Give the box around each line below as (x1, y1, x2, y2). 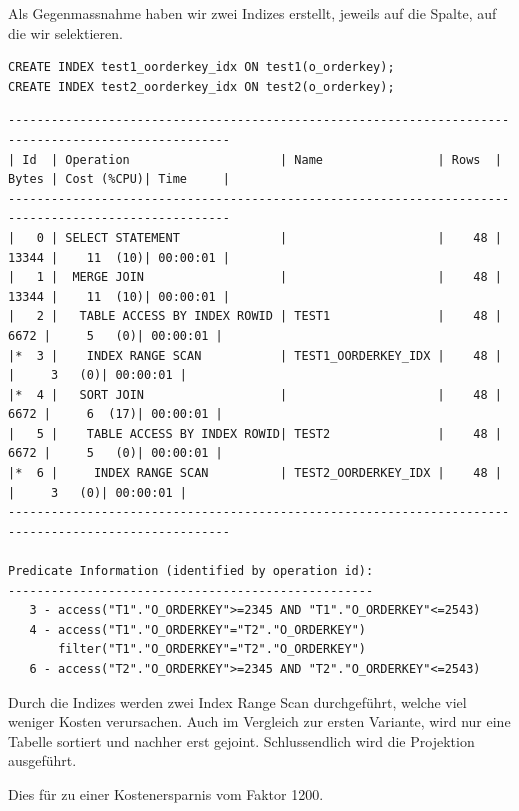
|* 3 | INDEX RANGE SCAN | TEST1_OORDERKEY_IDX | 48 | (8, 348, 502, 363)
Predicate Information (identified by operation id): (8, 564, 374, 579)
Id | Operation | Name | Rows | (22, 152, 502, 167)
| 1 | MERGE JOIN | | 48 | (8, 270, 502, 285)
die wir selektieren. (8, 22, 123, 43)
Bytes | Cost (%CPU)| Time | (8, 172, 230, 187)
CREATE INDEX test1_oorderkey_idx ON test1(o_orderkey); (8, 60, 395, 75)
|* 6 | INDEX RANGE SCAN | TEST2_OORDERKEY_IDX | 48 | (8, 466, 502, 481)
